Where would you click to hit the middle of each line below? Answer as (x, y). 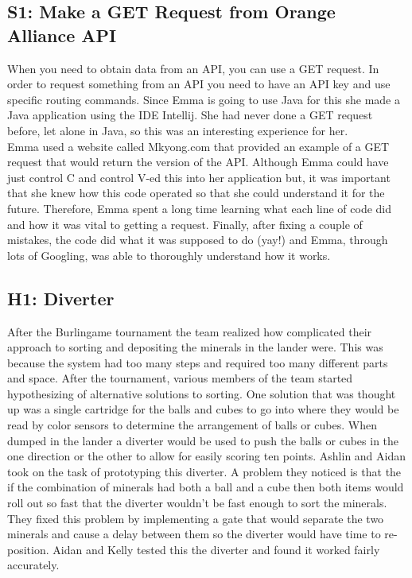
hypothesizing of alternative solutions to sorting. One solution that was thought (202, 393)
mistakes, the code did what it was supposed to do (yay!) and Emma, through (198, 240)
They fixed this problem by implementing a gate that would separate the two (196, 518)
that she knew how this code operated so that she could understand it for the (196, 193)
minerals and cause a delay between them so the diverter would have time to (194, 534)
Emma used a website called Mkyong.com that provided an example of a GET (198, 146)
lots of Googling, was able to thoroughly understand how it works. (169, 255)
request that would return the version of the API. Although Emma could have (198, 162)
